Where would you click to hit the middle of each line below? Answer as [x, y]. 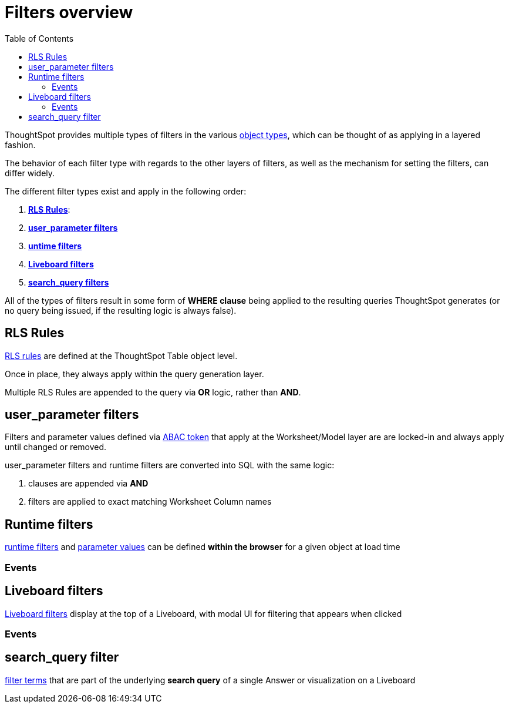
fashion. [20, 145]
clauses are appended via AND [88, 484]
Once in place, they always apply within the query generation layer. [134, 374]
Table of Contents [39, 38]
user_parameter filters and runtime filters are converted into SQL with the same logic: [170, 465]
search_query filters [69, 282]
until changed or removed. [56, 447]
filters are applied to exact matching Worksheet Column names [150, 502]
